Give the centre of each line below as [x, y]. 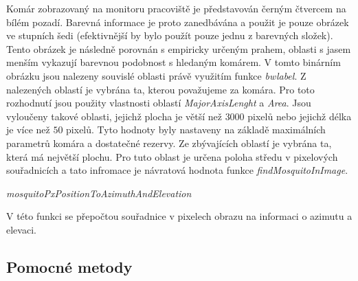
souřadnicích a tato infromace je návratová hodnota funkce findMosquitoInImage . [177, 170]
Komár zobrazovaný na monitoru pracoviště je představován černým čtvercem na [176, 8]
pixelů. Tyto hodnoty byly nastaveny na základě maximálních [196, 130]
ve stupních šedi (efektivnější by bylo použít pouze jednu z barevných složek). [170, 35]
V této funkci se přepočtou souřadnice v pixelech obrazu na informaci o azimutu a [179, 216]
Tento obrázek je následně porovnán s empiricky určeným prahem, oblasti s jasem [179, 48]
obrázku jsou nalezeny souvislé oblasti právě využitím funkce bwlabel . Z [156, 75]
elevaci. [21, 229]
